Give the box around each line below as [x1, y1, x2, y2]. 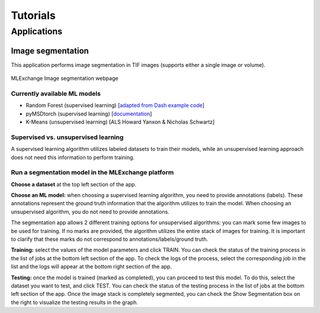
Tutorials [11, 9, 56, 22]
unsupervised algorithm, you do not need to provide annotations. [11, 208, 170, 215]
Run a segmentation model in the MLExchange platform [11, 169, 174, 177]
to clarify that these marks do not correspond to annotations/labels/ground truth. [11, 235, 209, 243]
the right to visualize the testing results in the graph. [11, 299, 139, 306]
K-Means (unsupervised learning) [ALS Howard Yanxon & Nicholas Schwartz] [25, 118, 215, 125]
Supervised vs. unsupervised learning [11, 133, 124, 141]
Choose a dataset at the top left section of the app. [11, 180, 136, 188]
